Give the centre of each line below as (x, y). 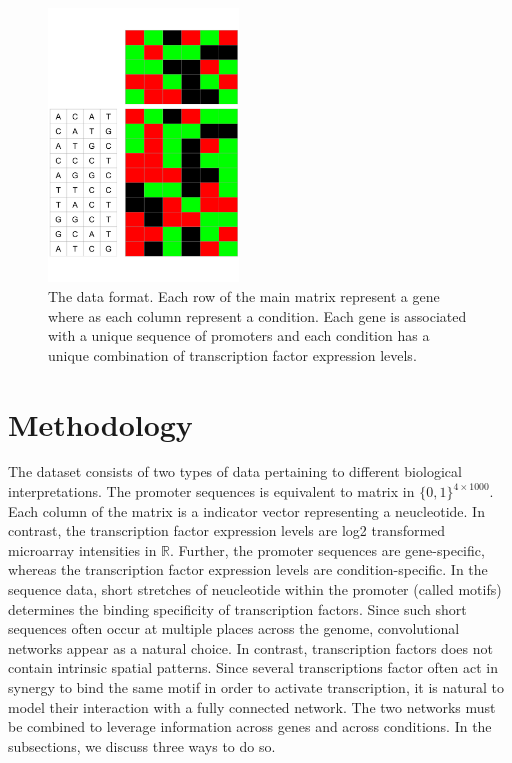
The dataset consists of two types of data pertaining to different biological (235, 471)
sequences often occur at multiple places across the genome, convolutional (234, 628)
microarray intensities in (82, 549)
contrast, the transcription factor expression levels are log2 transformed (227, 530)
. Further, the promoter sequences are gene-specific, (327, 549)
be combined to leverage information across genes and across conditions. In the (250, 726)
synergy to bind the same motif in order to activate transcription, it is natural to (256, 687)
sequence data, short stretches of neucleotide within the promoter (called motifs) (255, 589)
